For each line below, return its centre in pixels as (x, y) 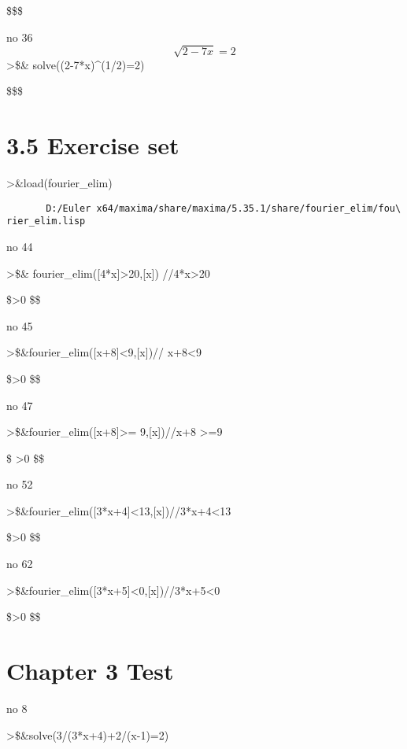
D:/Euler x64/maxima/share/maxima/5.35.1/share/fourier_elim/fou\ (224, 208)
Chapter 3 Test (90, 671)
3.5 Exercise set (93, 145)
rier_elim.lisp (46, 221)
